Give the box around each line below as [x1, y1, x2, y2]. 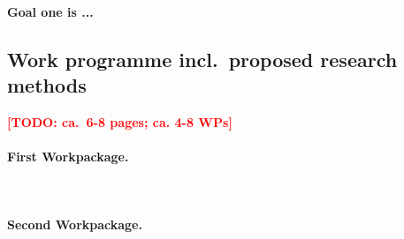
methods [7, 71, 87, 98]
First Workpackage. [7, 146, 129, 165]
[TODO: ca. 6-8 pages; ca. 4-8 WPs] [7, 112, 232, 131]
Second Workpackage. [7, 215, 142, 234]
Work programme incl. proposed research [7, 45, 398, 72]
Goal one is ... [7, 2, 94, 20]
